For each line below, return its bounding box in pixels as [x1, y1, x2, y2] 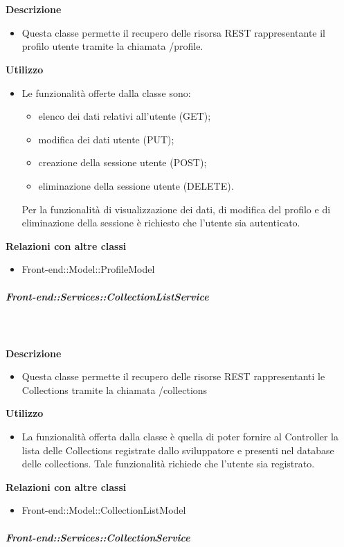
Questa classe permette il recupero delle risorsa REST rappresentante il [21, 25, 325, 39]
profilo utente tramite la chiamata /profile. [21, 39, 203, 53]
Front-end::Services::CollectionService [6, 530, 190, 544]
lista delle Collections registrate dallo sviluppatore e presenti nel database [21, 442, 334, 457]
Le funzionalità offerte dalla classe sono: [21, 85, 191, 100]
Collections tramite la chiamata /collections [21, 382, 208, 397]
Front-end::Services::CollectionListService [6, 289, 209, 303]
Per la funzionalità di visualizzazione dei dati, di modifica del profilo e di [21, 201, 331, 216]
